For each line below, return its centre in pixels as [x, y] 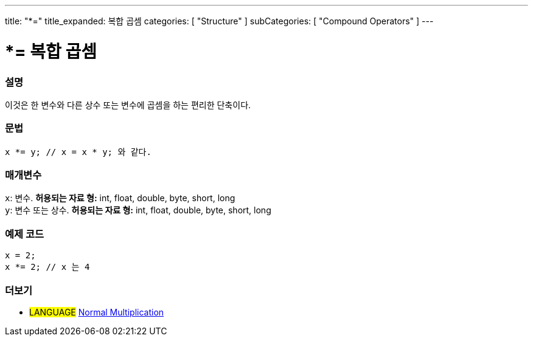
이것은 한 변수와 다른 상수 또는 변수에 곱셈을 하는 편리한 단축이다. [128, 105]
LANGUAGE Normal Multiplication [97, 312]
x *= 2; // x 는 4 [47, 267]
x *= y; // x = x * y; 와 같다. [78, 152]
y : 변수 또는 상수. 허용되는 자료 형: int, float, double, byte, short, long [138, 210]
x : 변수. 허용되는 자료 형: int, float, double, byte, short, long [120, 198]
